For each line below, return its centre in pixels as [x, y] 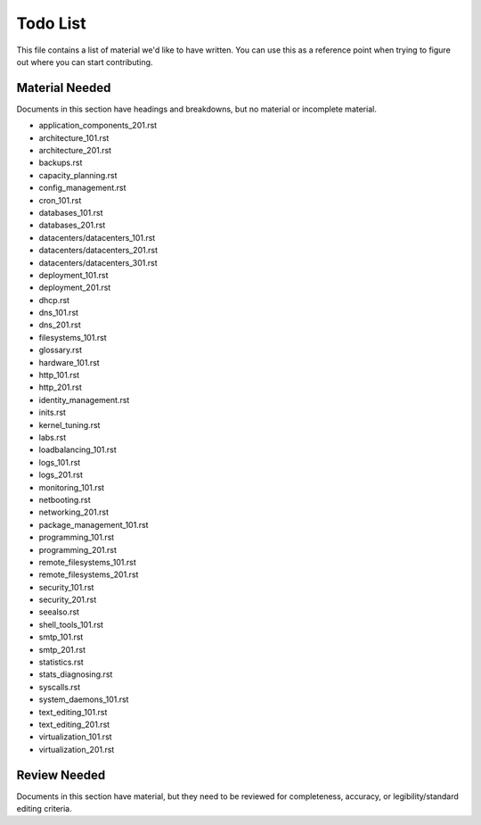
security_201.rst [68, 600]
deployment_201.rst [75, 288]
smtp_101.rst [61, 637]
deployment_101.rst [73, 275]
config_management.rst [82, 188]
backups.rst [61, 163]
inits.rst [53, 412]
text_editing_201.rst [74, 724]
